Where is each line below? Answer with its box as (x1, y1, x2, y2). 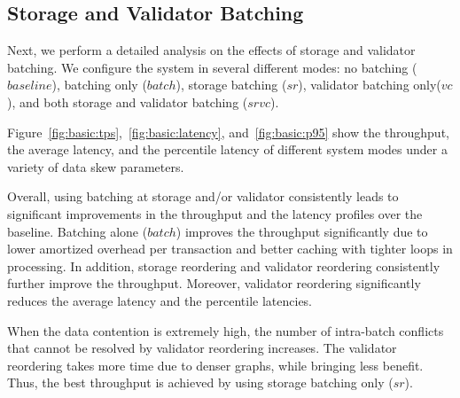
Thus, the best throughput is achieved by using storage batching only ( (7, 373, 394, 392)
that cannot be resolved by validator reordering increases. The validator (7, 339, 397, 357)
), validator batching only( (298, 75, 441, 94)
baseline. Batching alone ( (7, 222, 148, 240)
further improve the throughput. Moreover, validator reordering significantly (7, 274, 421, 293)
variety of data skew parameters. (7, 157, 184, 176)
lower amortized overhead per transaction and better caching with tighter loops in (7, 239, 453, 258)
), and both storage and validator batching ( (7, 92, 248, 111)
